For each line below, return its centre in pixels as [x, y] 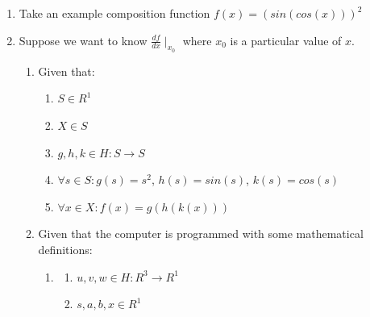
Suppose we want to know [83, 40]
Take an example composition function [114, 13]
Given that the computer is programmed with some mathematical [201, 234]
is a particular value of [286, 40]
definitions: [65, 249]
